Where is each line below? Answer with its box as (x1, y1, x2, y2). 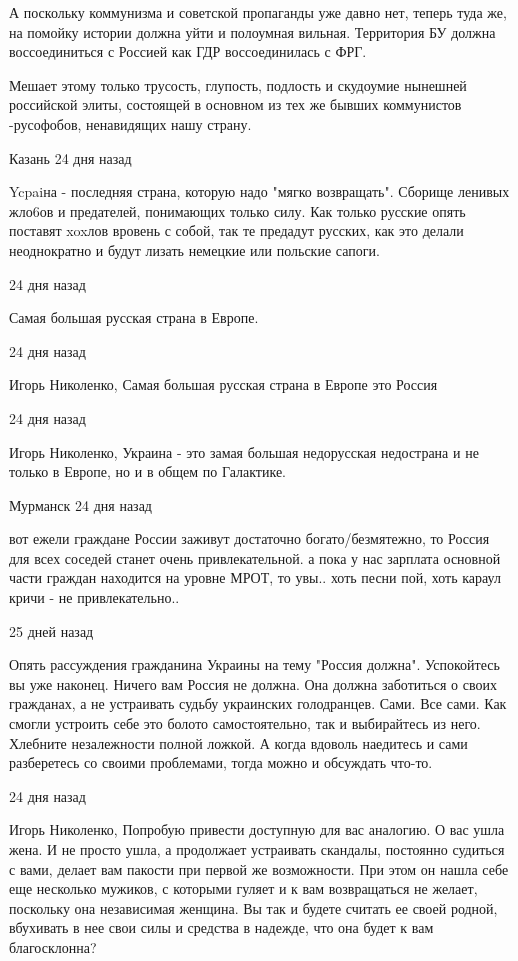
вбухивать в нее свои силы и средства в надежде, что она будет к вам (9, 917, 434, 938)
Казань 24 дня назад (9, 147, 132, 168)
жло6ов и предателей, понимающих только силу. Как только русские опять (9, 200, 466, 221)
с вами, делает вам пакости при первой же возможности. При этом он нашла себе (9, 858, 509, 879)
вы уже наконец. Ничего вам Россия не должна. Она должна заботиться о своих (9, 673, 497, 694)
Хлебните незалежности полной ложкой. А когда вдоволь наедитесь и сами (9, 732, 468, 753)
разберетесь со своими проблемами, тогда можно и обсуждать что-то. (9, 752, 433, 773)
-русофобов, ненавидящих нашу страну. (9, 113, 252, 134)
